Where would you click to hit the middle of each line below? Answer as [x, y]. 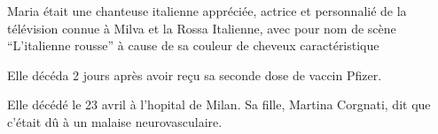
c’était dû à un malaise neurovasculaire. [115, 121]
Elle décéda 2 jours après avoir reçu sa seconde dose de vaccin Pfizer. [195, 74]
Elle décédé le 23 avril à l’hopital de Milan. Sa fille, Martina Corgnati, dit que [219, 104]
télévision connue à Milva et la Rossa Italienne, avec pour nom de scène [202, 28]
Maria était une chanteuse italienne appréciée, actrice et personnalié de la [207, 11]
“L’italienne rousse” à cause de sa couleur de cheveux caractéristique [193, 45]
